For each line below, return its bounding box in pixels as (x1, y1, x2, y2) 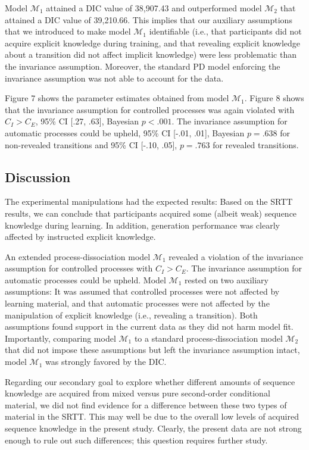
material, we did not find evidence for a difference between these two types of (5, 398, 287, 411)
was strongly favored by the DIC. (45, 355, 167, 368)
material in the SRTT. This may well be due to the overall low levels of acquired (5, 410, 299, 423)
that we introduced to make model (5, 25, 131, 37)
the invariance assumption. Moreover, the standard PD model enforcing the (5, 60, 280, 72)
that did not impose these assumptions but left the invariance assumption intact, (5, 343, 300, 356)
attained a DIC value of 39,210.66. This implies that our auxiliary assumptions (5, 13, 292, 26)
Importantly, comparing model (5, 332, 116, 344)
